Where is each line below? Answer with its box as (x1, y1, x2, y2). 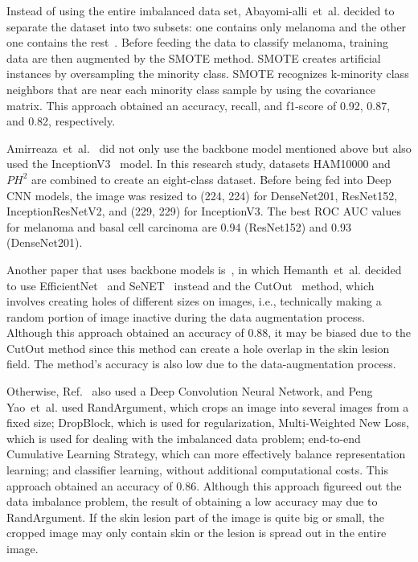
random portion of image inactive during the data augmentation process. (6, 308, 366, 325)
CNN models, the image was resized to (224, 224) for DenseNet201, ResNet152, (6, 187, 398, 203)
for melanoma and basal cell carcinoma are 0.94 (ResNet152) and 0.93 (6, 218, 351, 235)
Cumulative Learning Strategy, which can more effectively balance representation (6, 445, 406, 462)
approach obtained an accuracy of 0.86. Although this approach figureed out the (6, 477, 402, 494)
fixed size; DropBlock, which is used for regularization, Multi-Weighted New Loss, (6, 414, 409, 431)
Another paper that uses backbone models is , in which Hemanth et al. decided (6, 260, 402, 277)
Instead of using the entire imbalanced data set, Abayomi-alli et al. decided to (6, 2, 395, 18)
